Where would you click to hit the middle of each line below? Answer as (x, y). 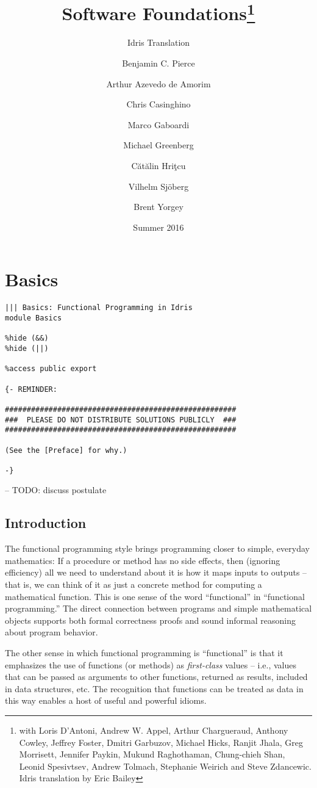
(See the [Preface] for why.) (66, 450)
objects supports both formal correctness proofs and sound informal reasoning (150, 620)
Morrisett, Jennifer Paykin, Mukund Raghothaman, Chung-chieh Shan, (152, 754)
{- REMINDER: (31, 389)
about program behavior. (52, 632)
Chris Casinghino (158, 104)
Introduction (46, 523)
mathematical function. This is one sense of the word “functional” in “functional (155, 596)
